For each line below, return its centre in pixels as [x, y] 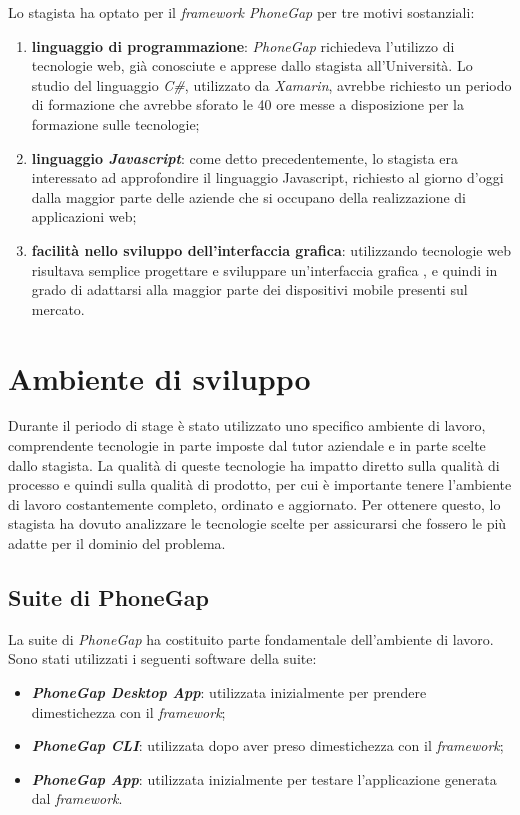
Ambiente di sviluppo [159, 377]
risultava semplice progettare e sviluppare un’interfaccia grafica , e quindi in [264, 269]
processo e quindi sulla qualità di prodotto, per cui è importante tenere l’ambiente [260, 484]
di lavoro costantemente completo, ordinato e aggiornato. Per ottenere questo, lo [254, 503]
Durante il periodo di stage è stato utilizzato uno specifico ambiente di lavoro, [247, 425]
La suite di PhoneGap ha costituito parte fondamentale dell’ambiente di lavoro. [251, 638]
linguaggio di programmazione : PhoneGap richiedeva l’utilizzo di [243, 45]
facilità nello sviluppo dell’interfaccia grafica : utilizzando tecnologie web [271, 249]
